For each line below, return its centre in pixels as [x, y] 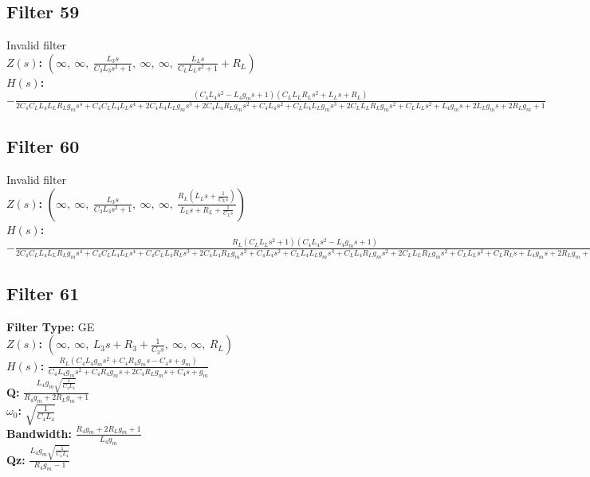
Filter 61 [43, 293]
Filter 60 [43, 146]
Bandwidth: [39, 433]
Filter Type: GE [51, 326]
